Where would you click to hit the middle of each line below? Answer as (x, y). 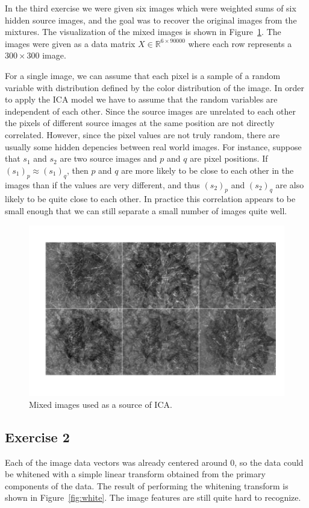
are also (290, 184)
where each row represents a (240, 43)
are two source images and (108, 158)
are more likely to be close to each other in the (208, 170)
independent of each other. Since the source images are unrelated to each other (150, 111)
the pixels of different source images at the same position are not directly (140, 123)
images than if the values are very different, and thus (102, 184)
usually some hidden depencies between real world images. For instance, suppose (153, 146)
